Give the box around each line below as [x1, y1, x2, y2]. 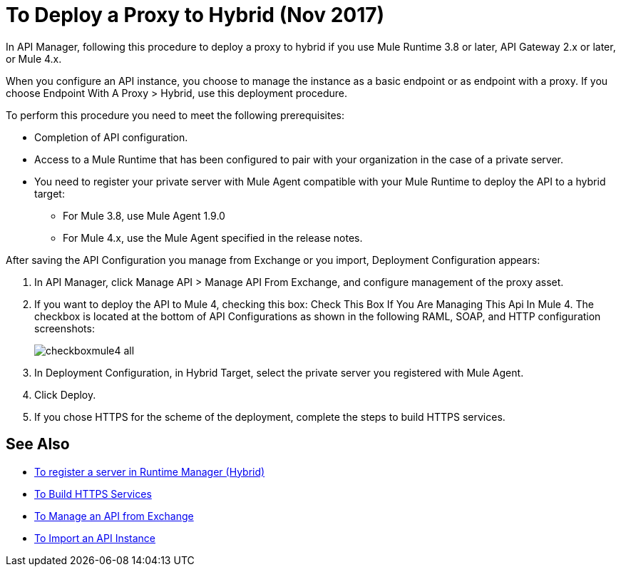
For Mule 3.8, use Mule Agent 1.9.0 [63, 209, 225, 222]
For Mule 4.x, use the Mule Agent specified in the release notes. [63, 231, 363, 244]
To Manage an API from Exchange [34, 509, 194, 522]
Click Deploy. [34, 388, 96, 401]
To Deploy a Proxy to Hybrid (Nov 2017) [6, 3, 385, 27]
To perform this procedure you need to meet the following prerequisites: [6, 108, 344, 121]
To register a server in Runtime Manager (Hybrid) [34, 465, 265, 478]
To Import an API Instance [34, 531, 156, 544]
